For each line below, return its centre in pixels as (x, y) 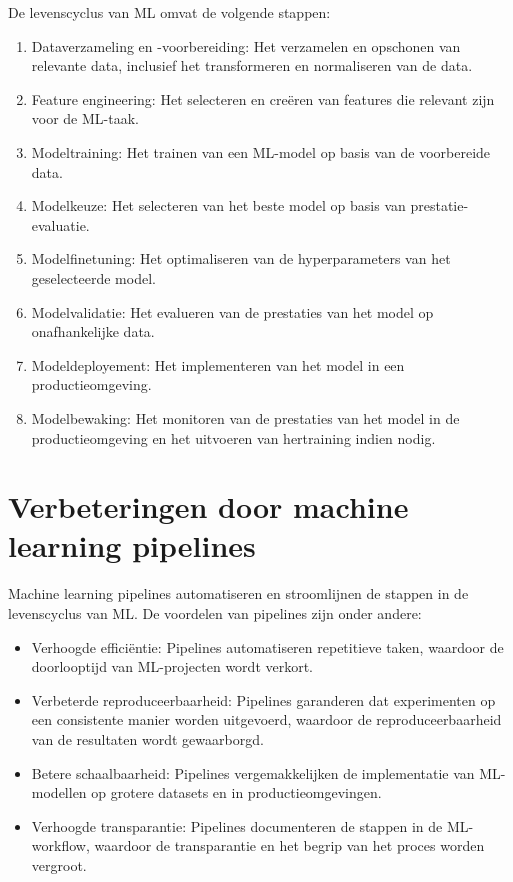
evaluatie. (60, 224)
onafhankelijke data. (93, 331)
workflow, (60, 845)
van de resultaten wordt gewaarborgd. (147, 738)
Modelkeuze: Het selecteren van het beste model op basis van (218, 205)
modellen (59, 792)
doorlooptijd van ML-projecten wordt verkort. (172, 666)
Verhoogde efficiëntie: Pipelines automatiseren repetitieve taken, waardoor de (267, 646)
